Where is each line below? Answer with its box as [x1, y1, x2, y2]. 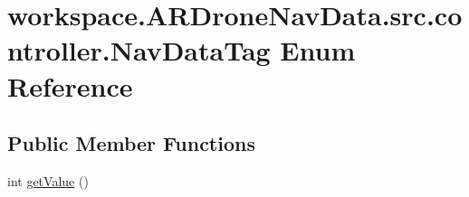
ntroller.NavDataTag [7, 32, 271, 69]
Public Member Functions [7, 129, 255, 157]
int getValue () [7, 171, 89, 190]
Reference [7, 67, 133, 104]
